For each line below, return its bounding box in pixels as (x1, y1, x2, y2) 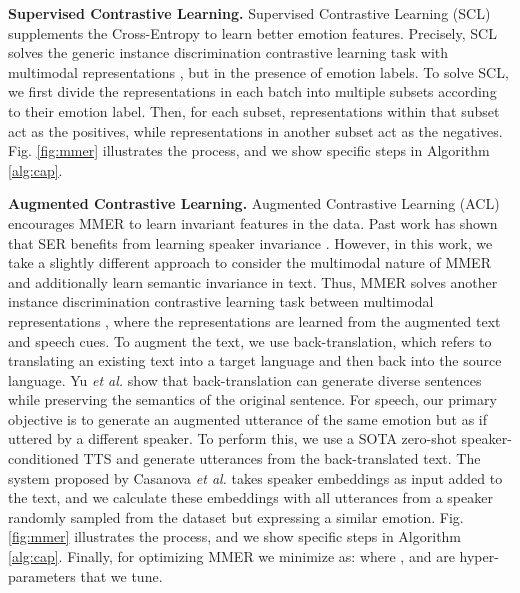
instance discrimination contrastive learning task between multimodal (8, 291, 434, 312)
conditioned (8, 448, 79, 469)
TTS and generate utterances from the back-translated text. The (83, 448, 481, 469)
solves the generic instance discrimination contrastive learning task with (8, 42, 449, 63)
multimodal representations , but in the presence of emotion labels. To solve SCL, (8, 61, 509, 82)
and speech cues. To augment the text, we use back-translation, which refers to (8, 330, 492, 351)
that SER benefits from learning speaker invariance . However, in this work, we (8, 232, 493, 253)
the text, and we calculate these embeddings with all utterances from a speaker (8, 487, 493, 508)
